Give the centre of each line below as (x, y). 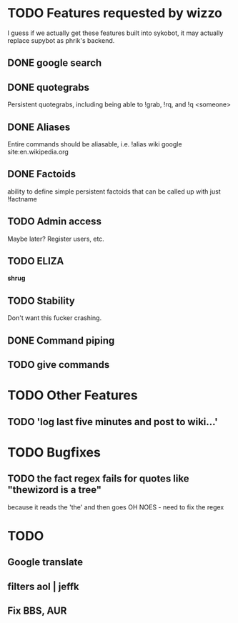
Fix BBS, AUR (37, 610)
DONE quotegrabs (48, 87)
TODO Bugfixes (54, 452)
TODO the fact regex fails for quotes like (98, 479)
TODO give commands (59, 365)
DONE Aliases (39, 127)
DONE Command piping (61, 340)
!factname (22, 199)
